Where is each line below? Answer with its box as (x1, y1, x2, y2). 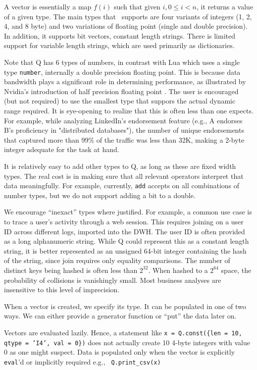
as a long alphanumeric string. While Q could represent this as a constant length (4, 236, 249, 246)
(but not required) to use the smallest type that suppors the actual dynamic (4, 96, 236, 106)
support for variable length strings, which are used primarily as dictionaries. (4, 40, 235, 51)
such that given (113, 1, 160, 11)
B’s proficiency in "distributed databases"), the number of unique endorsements (4, 125, 244, 135)
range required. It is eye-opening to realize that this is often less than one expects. (4, 106, 254, 115)
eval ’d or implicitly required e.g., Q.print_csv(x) (4, 356, 161, 367)
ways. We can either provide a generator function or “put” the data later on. (4, 311, 237, 321)
